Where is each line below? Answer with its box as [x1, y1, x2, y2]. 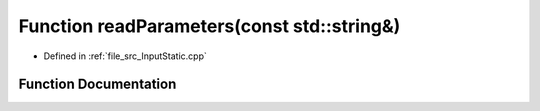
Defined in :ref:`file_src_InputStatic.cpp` [43, 50, 207, 62]
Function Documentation [18, 76, 177, 93]
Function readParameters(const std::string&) [18, 15, 401, 37]
